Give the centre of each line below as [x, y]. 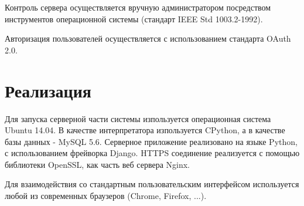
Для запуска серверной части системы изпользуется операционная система [138, 118]
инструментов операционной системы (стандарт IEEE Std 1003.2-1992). [134, 18]
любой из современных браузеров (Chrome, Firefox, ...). [106, 196]
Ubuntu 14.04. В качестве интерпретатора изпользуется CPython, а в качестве [145, 130]
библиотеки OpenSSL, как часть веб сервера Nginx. [98, 164]
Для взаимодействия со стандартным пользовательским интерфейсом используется [152, 184]
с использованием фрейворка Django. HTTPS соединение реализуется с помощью [152, 153]
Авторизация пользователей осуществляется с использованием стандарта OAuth [148, 38]
